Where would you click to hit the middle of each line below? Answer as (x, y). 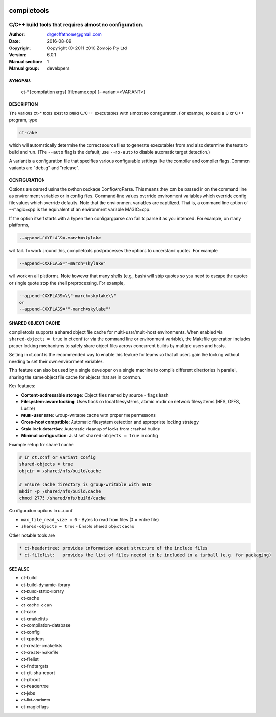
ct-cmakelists (35, 619)
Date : (15, 41)
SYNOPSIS (20, 80)
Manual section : (26, 62)
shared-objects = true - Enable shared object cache (78, 526)
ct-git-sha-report (38, 673)
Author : (17, 34)
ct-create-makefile (40, 653)
